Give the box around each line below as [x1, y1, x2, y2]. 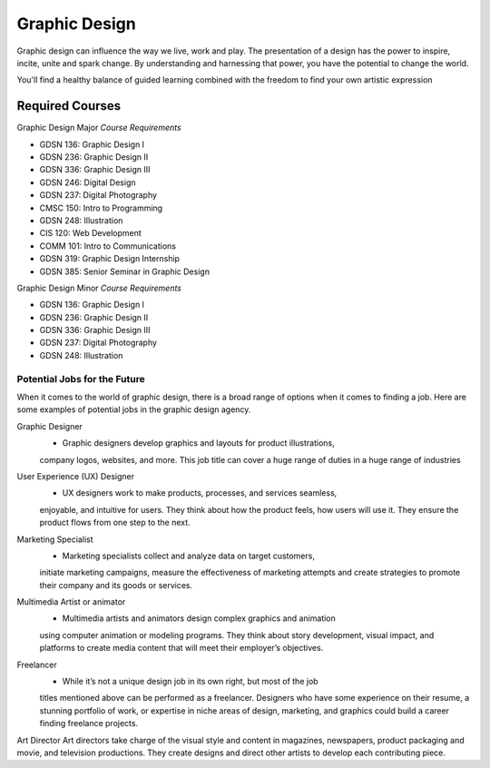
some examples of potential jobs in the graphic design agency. [16, 404, 251, 415]
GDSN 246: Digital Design [39, 177, 136, 188]
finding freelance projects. [39, 718, 139, 729]
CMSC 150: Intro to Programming [39, 202, 163, 213]
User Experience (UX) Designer [16, 470, 135, 481]
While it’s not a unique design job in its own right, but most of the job [62, 676, 318, 687]
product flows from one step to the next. [39, 517, 191, 528]
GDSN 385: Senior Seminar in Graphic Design [39, 266, 211, 277]
